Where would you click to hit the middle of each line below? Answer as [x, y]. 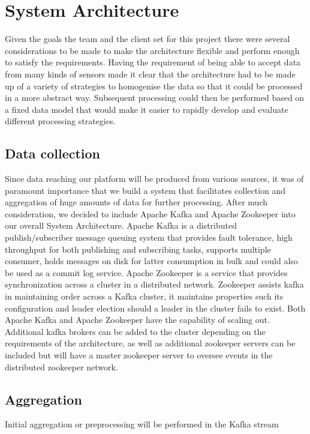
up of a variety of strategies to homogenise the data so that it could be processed [154, 86]
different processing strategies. [60, 121]
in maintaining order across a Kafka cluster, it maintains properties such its [144, 296]
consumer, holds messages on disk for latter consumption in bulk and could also [151, 261]
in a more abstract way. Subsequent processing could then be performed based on [155, 98]
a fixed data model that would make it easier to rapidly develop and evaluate [147, 109]
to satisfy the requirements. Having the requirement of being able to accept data [153, 62]
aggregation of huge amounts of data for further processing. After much [136, 202]
